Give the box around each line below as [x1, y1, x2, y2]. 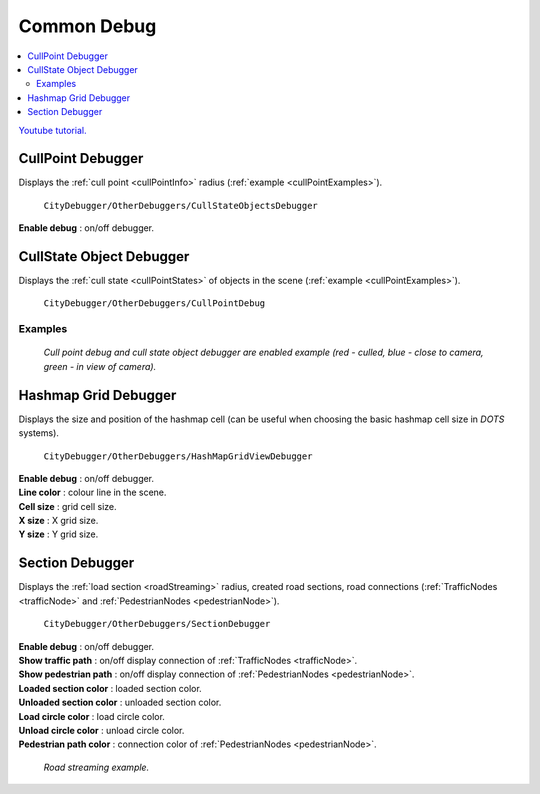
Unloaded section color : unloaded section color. [18, 696, 222, 709]
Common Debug [18, 15, 157, 37]
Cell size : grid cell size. [18, 500, 117, 512]
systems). [18, 427, 60, 439]
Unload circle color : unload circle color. [18, 724, 185, 736]
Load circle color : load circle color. [18, 710, 165, 722]
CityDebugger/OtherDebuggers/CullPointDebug [43, 298, 266, 309]
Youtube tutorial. [18, 124, 87, 136]
